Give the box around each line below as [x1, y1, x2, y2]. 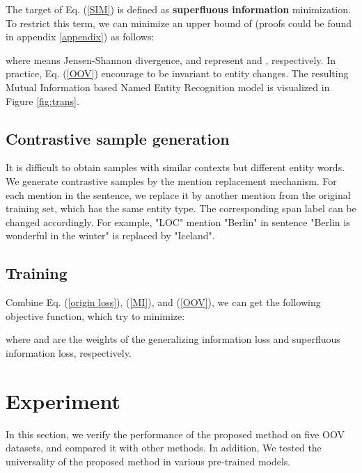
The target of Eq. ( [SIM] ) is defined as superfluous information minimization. [6, 2, 351, 16]
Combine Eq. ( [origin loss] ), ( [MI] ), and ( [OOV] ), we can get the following [6, 295, 321, 310]
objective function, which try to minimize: [6, 308, 185, 323]
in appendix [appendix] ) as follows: [6, 29, 155, 44]
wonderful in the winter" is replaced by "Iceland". [6, 228, 215, 243]
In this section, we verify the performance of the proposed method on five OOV [6, 426, 345, 441]
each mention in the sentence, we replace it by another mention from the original [6, 187, 351, 202]
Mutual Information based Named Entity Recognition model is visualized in [6, 79, 330, 94]
